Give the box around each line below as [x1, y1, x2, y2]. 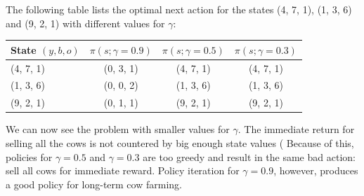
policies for [6, 149, 53, 164]
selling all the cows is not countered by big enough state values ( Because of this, [6, 135, 354, 150]
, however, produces [273, 163, 358, 178]
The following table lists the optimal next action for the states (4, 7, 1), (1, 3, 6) [6, 2, 352, 16]
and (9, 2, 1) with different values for [6, 15, 165, 30]
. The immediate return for [238, 122, 355, 136]
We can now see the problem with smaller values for [6, 122, 230, 136]
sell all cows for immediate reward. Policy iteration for [6, 163, 240, 178]
